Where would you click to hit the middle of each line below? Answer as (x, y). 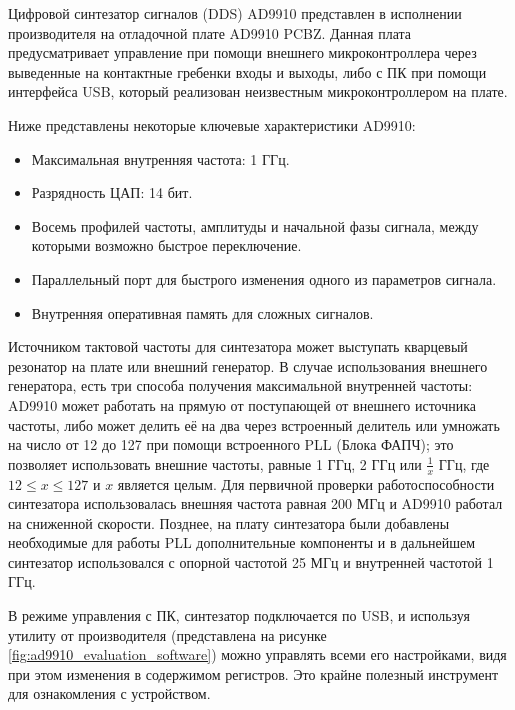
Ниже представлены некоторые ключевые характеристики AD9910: (212, 124)
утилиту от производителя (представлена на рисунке (167, 634)
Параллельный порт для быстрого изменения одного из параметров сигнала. (264, 278)
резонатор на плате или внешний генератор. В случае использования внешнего (248, 365)
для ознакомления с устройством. (109, 693)
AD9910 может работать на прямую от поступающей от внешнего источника (242, 404)
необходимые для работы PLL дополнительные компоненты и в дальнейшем (242, 542)
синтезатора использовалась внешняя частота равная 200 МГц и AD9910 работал (255, 503)
